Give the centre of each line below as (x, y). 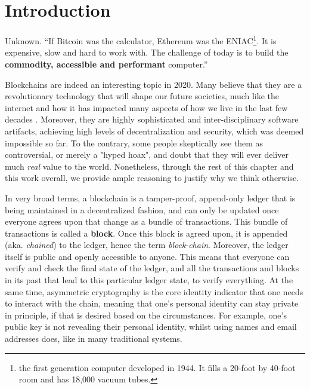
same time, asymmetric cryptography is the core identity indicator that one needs (154, 291)
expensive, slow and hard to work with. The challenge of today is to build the (147, 52)
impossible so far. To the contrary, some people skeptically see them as (134, 143)
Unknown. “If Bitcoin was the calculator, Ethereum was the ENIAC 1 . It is (141, 40)
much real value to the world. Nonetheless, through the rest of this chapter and (149, 166)
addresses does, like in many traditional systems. (94, 339)
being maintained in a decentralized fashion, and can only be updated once (142, 209)
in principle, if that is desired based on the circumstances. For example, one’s (146, 315)
